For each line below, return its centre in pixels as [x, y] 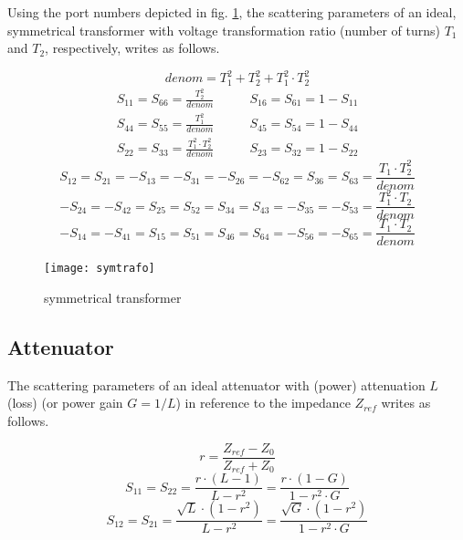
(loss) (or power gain [65, 403]
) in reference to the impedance [263, 403]
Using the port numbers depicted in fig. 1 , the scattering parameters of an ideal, [232, 12]
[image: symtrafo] [100, 269]
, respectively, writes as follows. [132, 48]
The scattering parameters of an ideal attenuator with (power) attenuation [216, 384]
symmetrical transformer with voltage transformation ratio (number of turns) [224, 30]
